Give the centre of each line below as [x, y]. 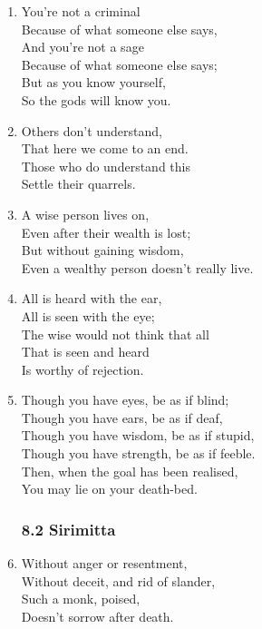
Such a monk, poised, [81, 599]
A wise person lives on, [85, 214]
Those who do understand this [106, 166]
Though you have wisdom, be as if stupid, [138, 435]
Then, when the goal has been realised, [130, 471]
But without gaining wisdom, [102, 250]
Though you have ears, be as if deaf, [122, 417]
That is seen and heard [85, 352]
